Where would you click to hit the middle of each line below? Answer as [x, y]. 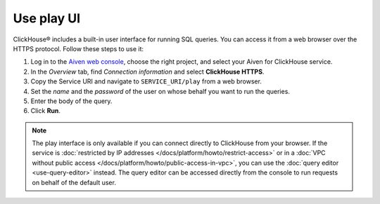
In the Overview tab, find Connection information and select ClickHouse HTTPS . [147, 72]
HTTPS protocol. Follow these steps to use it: [78, 48]
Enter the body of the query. [71, 101]
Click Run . [46, 111]
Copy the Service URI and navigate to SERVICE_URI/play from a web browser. [146, 81]
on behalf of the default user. [74, 182]
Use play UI [47, 18]
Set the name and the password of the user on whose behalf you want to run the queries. [160, 91]
